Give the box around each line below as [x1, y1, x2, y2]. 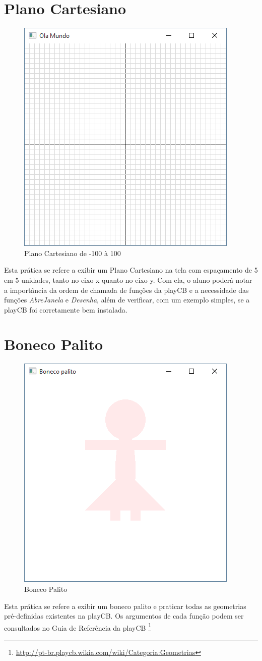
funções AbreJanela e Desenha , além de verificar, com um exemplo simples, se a [4, 294, 250, 305]
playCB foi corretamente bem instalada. [4, 304, 127, 315]
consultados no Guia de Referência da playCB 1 [4, 621, 151, 633]
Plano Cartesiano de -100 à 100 [24, 247, 121, 258]
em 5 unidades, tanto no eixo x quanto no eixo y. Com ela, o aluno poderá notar [4, 274, 252, 285]
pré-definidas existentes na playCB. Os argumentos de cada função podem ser [4, 611, 244, 621]
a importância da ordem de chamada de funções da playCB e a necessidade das [4, 284, 249, 295]
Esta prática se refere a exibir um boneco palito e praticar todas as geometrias [4, 600, 246, 611]
